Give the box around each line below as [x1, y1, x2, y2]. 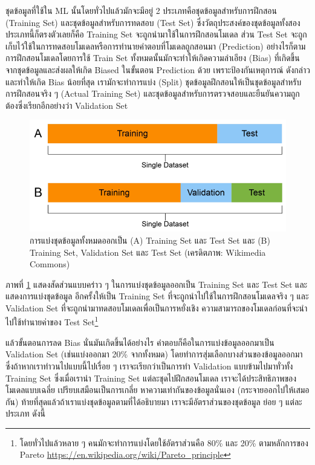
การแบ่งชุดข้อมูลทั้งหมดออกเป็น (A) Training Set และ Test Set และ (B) [30, 233, 270, 246]
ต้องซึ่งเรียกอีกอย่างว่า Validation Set [5, 99, 128, 111]
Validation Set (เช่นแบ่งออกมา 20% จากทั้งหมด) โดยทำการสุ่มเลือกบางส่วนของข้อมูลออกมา [5, 348, 303, 360]
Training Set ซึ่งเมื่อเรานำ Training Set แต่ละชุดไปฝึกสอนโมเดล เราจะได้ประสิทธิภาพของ [5, 371, 297, 384]
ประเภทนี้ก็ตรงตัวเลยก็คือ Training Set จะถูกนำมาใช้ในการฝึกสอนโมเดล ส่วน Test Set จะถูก [5, 28, 307, 41]
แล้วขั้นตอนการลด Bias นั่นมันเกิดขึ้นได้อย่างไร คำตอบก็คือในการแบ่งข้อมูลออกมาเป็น [5, 336, 274, 348]
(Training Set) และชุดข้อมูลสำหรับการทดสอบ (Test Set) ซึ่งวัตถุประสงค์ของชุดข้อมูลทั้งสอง [5, 16, 300, 28]
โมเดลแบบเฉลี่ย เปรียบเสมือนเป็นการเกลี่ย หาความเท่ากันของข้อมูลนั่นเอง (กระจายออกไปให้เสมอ [5, 383, 310, 396]
